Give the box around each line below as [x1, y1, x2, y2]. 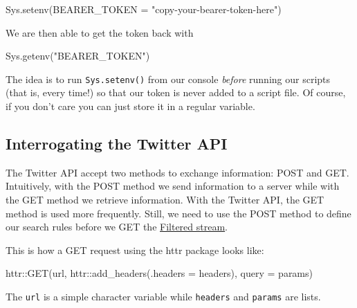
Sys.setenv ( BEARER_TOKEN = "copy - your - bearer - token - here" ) [6, 2, 282, 16]
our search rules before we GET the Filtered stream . [6, 219, 228, 234]
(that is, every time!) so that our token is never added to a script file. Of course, [6, 85, 346, 100]
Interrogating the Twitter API [6, 133, 228, 154]
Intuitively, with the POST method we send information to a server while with [6, 179, 340, 193]
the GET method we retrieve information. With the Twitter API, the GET [6, 192, 324, 207]
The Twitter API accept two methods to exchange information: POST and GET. [6, 165, 349, 179]
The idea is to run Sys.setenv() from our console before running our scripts [6, 71, 331, 86]
